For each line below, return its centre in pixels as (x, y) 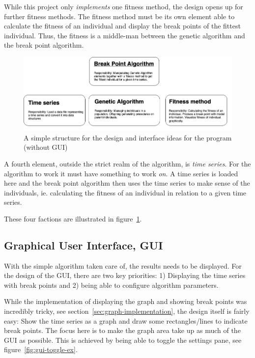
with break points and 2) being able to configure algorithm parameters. (111, 285)
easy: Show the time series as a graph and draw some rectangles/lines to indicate (126, 320)
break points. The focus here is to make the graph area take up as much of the (122, 330)
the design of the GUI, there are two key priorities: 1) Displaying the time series (125, 275)
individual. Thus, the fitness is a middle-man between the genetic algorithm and (125, 35)
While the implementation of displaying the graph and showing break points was (126, 301)
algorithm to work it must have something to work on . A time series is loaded (121, 173)
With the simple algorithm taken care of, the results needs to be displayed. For (123, 265)
